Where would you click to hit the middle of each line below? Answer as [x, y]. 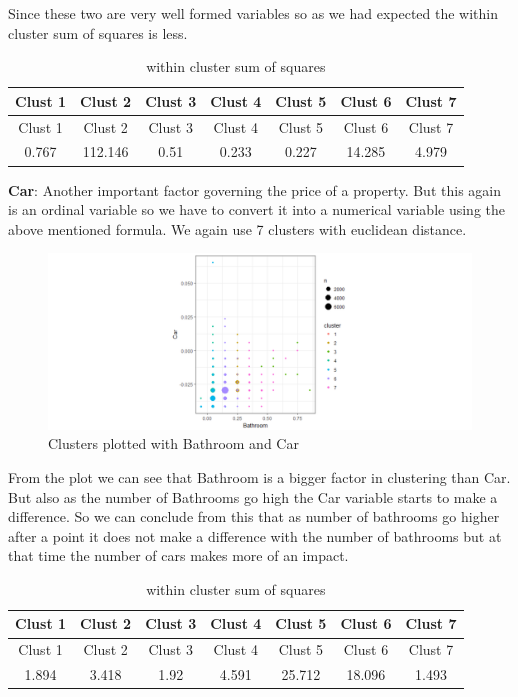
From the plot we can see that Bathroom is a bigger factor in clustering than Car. [259, 476]
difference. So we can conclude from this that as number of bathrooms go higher [254, 516]
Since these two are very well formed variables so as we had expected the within [253, 13]
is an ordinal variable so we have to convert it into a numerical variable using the [257, 209]
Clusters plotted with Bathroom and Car [173, 443]
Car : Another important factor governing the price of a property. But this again [254, 189]
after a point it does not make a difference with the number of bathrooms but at [255, 535]
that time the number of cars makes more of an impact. [178, 555]
